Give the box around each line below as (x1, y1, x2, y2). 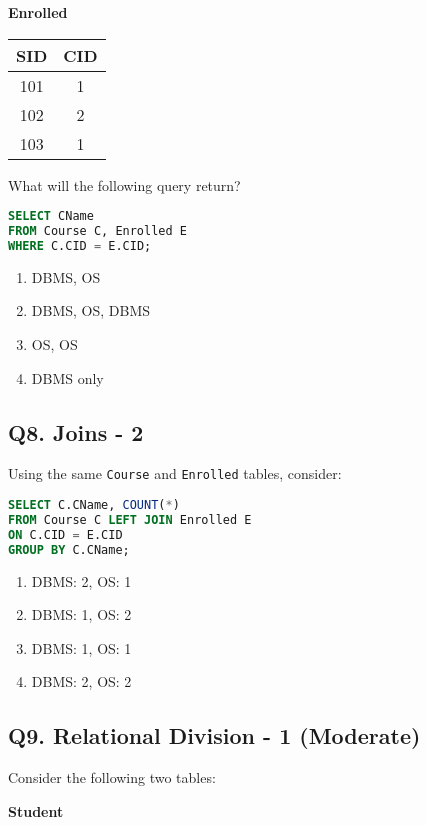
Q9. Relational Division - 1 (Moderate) (8, 720, 421, 751)
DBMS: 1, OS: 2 (31, 604, 132, 625)
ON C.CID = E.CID (8, 527, 123, 542)
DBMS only (31, 367, 104, 388)
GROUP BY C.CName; (8, 542, 130, 557)
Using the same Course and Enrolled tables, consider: (8, 463, 342, 484)
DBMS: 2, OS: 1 (31, 570, 132, 591)
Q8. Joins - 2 (8, 416, 144, 447)
